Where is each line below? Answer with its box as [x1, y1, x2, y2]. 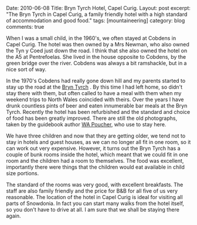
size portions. [6, 170, 39, 177]
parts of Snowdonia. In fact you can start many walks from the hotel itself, [6, 200, 185, 207]
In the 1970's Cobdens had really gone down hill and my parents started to [6, 78, 186, 84]
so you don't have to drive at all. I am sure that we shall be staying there [6, 206, 180, 213]
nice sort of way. [6, 66, 47, 73]
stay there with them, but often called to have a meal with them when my [6, 90, 182, 96]
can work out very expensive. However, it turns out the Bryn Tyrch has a [6, 145, 181, 152]
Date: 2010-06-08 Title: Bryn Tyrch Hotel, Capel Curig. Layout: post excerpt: [6, 5, 191, 11]
